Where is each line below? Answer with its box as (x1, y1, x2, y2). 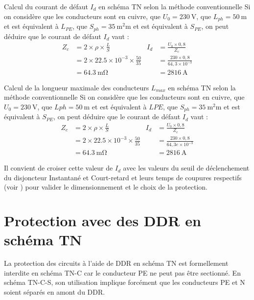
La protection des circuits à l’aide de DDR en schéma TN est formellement (4, 258, 229, 268)
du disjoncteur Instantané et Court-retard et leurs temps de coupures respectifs (4, 172, 242, 182)
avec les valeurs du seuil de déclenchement (123, 163, 250, 173)
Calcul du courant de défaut (4, 1, 88, 11)
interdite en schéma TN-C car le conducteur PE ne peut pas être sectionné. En (4, 267, 241, 278)
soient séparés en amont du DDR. (4, 287, 105, 297)
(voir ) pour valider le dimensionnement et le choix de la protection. (4, 182, 208, 192)
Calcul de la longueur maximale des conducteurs (4, 82, 149, 92)
